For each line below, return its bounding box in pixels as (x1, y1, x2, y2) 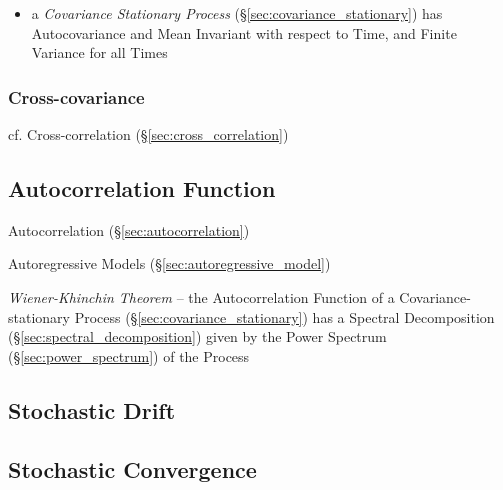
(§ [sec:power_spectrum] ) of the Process (8, 345, 250, 366)
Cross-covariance (8, 84, 145, 109)
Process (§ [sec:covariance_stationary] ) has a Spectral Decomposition (74, 306, 495, 327)
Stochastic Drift (8, 394, 176, 425)
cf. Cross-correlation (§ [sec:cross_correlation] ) (8, 124, 289, 144)
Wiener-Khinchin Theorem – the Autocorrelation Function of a (8, 286, 395, 307)
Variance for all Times (31, 42, 168, 63)
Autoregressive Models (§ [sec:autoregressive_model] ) (8, 253, 331, 274)
